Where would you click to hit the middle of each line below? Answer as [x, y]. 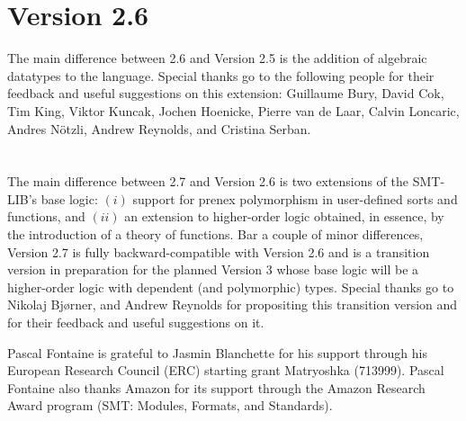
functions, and [46, 216]
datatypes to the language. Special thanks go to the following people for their [221, 75]
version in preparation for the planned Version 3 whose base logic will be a [213, 269]
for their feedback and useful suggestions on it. [136, 322]
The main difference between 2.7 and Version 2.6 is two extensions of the [208, 181]
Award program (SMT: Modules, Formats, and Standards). [170, 405]
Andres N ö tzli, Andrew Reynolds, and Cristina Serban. [159, 128]
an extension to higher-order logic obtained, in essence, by [284, 216]
